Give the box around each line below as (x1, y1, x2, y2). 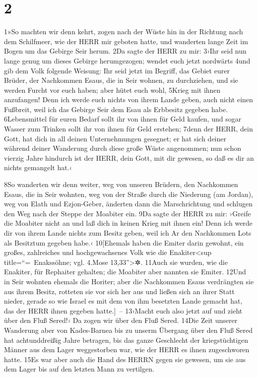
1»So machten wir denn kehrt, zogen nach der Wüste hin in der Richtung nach (4, 26, 243, 37)
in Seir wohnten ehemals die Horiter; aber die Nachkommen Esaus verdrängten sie (4, 276, 254, 286)
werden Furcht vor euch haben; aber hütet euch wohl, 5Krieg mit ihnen (4, 84, 221, 95)
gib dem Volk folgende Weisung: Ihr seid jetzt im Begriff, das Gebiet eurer (4, 65, 230, 75)
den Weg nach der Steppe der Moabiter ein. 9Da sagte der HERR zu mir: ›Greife (4, 208, 251, 218)
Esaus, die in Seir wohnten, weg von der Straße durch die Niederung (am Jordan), (4, 188, 254, 199)
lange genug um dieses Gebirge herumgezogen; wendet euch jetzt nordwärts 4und (4, 55, 251, 65)
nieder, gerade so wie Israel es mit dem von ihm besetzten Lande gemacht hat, (4, 296, 243, 306)
